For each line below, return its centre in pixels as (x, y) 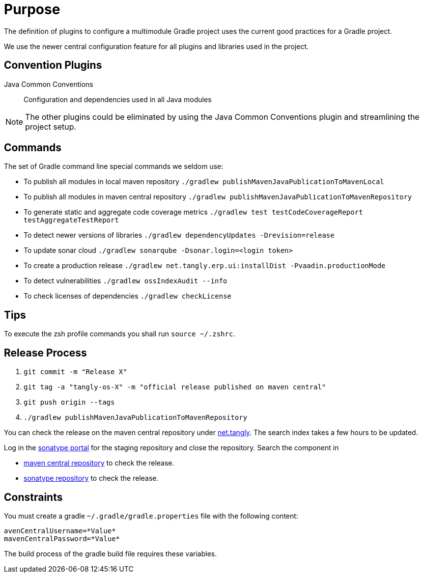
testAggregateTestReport (71, 220)
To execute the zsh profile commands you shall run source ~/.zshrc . (120, 334)
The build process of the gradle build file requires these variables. (111, 553)
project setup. (51, 126)
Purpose (32, 9)
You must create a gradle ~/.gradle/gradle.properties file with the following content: (151, 516)
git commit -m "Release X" (75, 372)
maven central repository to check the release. (99, 463)
